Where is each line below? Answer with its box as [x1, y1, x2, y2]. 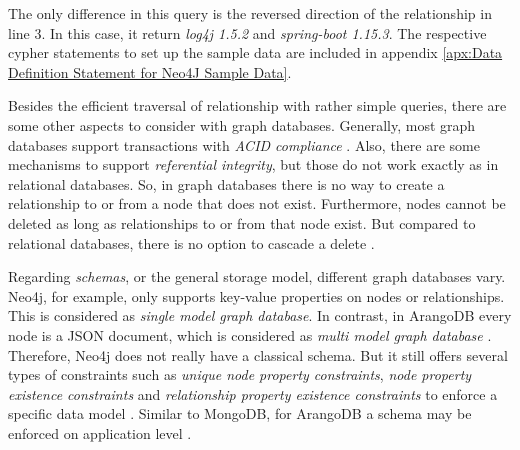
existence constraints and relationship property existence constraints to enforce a [8, 383, 498, 404]
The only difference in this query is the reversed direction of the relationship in [8, 3, 492, 23]
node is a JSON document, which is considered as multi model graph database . [8, 324, 492, 345]
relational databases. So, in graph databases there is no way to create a [8, 173, 445, 194]
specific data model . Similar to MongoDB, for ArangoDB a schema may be [8, 403, 472, 424]
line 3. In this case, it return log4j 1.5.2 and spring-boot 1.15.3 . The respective [8, 22, 487, 43]
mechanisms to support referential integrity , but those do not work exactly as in [8, 154, 499, 175]
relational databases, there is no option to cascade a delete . [8, 232, 375, 253]
